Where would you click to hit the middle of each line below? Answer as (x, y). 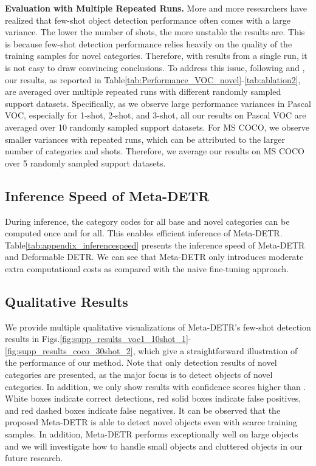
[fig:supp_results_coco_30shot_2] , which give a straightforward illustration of (151, 350)
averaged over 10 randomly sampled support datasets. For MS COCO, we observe (157, 127)
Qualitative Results (67, 301)
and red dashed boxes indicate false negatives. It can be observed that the (143, 410)
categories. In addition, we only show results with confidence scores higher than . (156, 386)
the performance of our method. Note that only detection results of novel (141, 362)
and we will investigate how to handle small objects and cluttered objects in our (154, 446)
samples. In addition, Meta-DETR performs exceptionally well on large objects (152, 434)
